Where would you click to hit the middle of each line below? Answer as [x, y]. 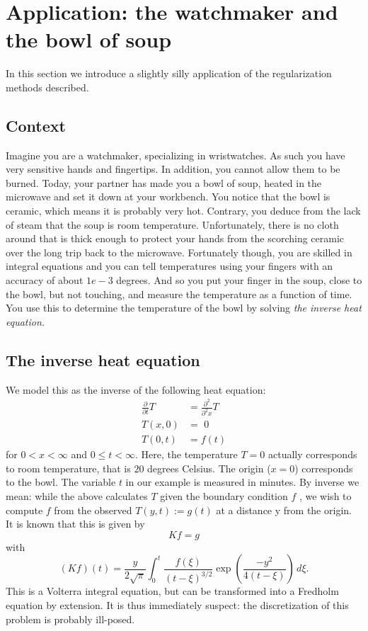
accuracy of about [45, 280]
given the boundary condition [224, 496]
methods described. [47, 87]
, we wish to [325, 496]
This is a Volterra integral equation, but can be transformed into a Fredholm [172, 591]
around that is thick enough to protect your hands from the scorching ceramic [175, 238]
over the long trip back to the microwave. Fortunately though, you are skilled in [179, 252]
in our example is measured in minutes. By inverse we [242, 482]
